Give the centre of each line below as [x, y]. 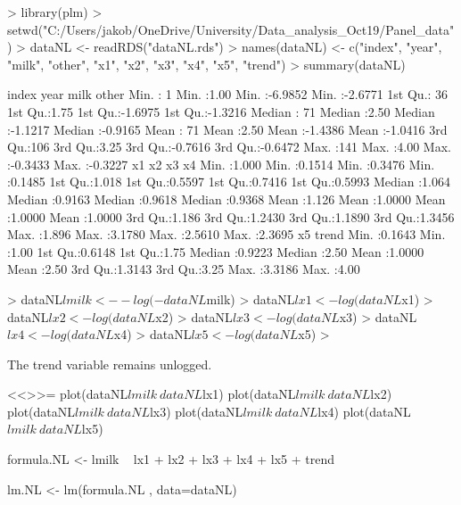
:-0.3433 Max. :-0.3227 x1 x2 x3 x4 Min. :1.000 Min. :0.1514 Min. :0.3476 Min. [221, 164]
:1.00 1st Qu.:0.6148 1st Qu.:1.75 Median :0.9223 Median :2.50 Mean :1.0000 [216, 251]
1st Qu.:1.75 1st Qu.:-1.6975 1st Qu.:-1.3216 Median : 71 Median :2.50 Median [221, 111]
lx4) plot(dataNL [364, 411]
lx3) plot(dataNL [196, 411]
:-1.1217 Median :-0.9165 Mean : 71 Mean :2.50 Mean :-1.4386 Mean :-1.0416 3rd [227, 129]
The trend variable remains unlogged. [110, 364]
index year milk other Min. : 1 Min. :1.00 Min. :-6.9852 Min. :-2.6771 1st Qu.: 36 [228, 94]
